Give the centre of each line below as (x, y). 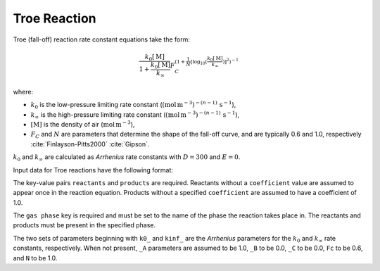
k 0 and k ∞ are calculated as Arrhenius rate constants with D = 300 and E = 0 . (127, 158)
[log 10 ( (199, 62)
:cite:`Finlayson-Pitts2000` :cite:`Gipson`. (90, 144)
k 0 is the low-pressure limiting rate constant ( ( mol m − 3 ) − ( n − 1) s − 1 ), (133, 105)
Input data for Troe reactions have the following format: (93, 170)
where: (23, 92)
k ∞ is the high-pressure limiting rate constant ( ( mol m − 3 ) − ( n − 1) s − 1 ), (135, 115)
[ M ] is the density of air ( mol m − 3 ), (83, 124)
